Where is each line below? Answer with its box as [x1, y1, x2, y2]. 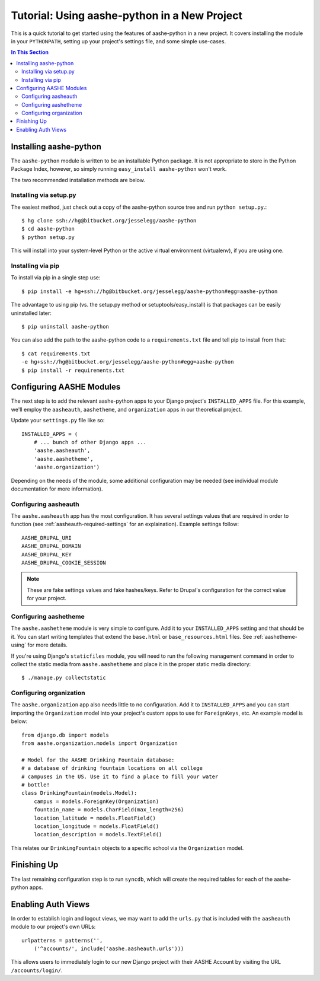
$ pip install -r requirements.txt [21, 367, 125, 374]
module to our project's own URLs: [11, 923, 96, 931]
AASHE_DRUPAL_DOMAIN [21, 543, 81, 550]
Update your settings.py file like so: [11, 417, 105, 424]
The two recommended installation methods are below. [11, 176, 145, 183]
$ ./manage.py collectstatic [21, 674, 106, 681]
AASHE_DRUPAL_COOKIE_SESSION [21, 559, 106, 566]
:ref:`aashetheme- [253, 633, 297, 640]
